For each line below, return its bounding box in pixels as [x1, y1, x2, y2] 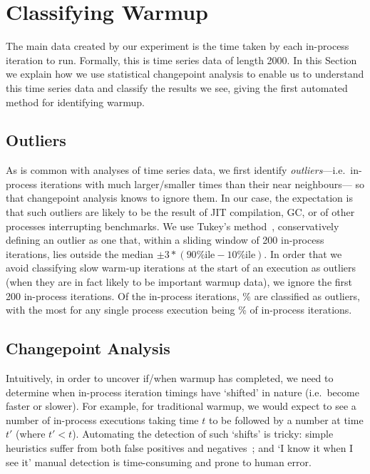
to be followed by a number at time [208, 412, 364, 427]
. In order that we [264, 246, 342, 261]
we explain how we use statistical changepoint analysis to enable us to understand [6, 66, 364, 81]
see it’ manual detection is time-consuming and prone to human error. [6, 454, 312, 469]
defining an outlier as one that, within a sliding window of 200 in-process [6, 232, 324, 247]
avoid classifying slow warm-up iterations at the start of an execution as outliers [6, 260, 356, 275]
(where [16, 426, 46, 441]
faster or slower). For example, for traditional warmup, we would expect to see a [6, 398, 356, 413]
